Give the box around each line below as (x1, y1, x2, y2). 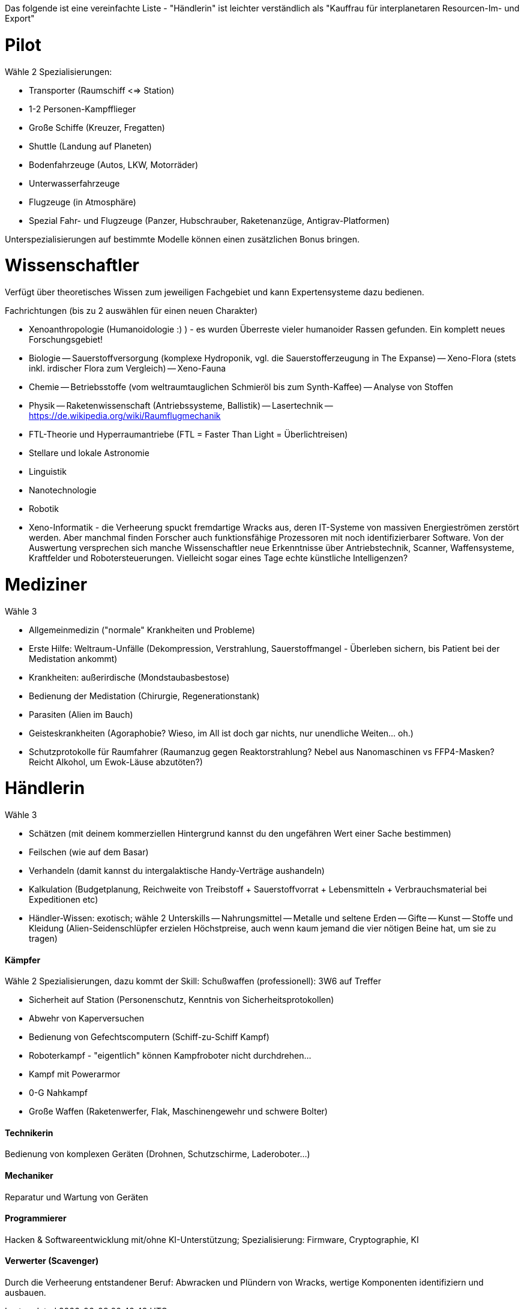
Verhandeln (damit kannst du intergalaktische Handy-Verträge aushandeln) (29, 865, 325, 876)
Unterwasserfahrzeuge (29, 178, 120, 188)
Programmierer (5, 1213, 67, 1224)
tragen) (29, 933, 58, 943)
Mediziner (5, 574, 88, 595)
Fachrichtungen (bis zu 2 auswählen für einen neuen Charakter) (5, 305, 258, 316)
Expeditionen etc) (29, 894, 98, 904)
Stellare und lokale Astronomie (29, 448, 149, 458)
